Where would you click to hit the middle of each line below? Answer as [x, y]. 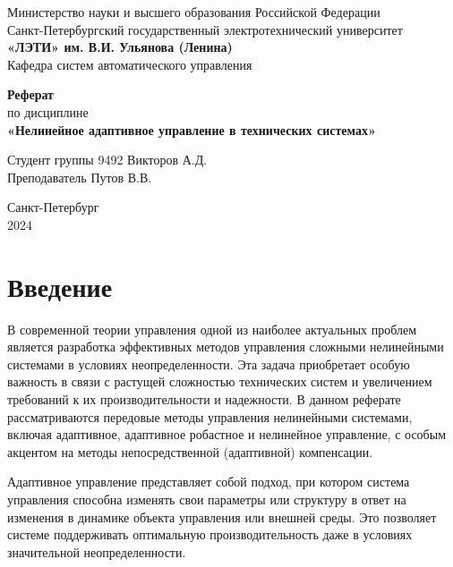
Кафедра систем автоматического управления [130, 64]
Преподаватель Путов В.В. [80, 177]
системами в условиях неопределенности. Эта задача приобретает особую [209, 364]
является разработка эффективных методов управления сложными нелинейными [226, 347]
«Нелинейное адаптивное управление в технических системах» [192, 129]
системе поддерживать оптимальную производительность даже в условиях [210, 534]
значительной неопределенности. [97, 551]
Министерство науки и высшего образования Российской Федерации [194, 12]
